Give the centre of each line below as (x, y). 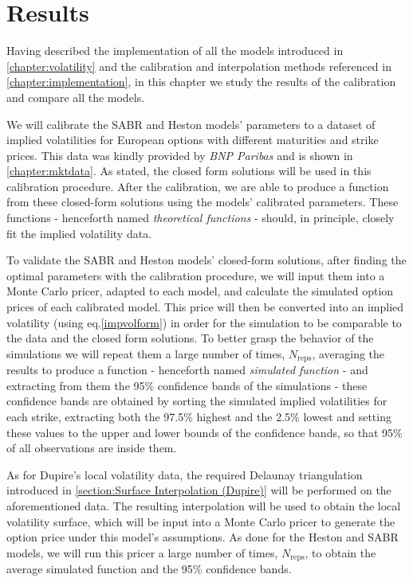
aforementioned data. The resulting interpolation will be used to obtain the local (204, 506)
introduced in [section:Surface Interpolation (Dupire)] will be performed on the (199, 490)
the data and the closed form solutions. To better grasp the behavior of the (190, 338)
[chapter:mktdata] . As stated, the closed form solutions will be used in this (189, 171)
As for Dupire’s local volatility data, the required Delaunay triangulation (185, 474)
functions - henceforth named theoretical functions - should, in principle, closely (201, 218)
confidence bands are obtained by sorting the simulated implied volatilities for (197, 401)
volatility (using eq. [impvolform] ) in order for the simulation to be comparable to (204, 322)
